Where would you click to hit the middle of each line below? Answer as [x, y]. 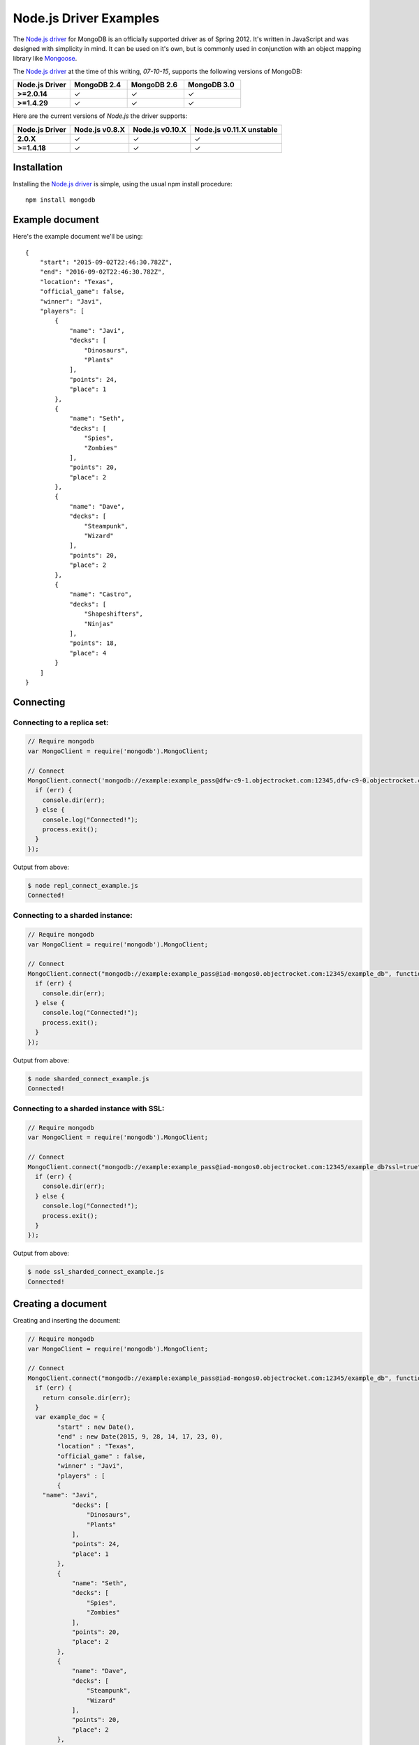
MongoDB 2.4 [98, 85]
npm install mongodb [60, 200]
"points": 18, [94, 643]
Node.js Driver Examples [86, 18]
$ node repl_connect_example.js [83, 885]
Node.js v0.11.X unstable [236, 129]
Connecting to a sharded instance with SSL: [89, 1108]
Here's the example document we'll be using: [78, 237]
